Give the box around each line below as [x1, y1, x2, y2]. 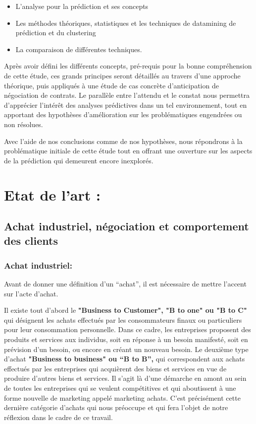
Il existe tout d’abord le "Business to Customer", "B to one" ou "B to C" [4, 305, 247, 315]
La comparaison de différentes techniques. [15, 44, 142, 54]
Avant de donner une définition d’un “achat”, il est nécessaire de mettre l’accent [4, 279, 247, 289]
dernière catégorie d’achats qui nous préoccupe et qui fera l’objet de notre [4, 402, 228, 413]
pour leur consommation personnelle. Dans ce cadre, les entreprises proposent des [4, 324, 251, 335]
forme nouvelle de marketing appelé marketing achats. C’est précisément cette [4, 392, 241, 403]
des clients [4, 233, 58, 248]
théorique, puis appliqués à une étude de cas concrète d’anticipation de [4, 80, 219, 90]
